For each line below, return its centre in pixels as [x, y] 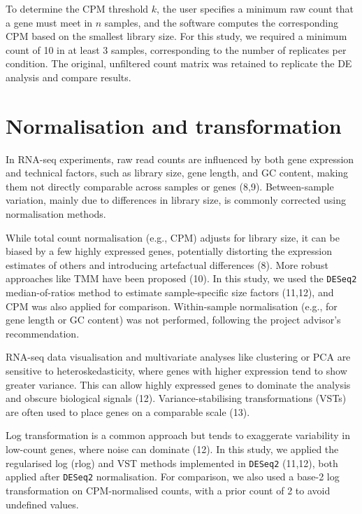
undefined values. [42, 504]
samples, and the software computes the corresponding [221, 22]
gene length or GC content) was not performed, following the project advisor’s [173, 320]
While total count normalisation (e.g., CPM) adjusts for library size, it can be [173, 237]
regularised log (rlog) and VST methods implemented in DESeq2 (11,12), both [172, 463]
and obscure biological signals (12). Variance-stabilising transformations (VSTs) [176, 398]
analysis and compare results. [68, 77]
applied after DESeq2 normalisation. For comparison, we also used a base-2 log [173, 477]
